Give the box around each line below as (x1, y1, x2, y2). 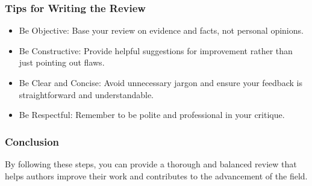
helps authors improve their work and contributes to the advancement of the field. (5, 169, 308, 182)
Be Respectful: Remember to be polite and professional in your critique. (19, 108, 285, 121)
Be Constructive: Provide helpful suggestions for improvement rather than (19, 44, 293, 57)
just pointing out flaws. (19, 56, 105, 69)
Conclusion (5, 134, 59, 149)
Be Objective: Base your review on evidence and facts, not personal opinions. (19, 24, 304, 37)
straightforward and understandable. (19, 88, 154, 101)
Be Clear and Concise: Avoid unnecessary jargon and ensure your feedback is (19, 76, 302, 88)
